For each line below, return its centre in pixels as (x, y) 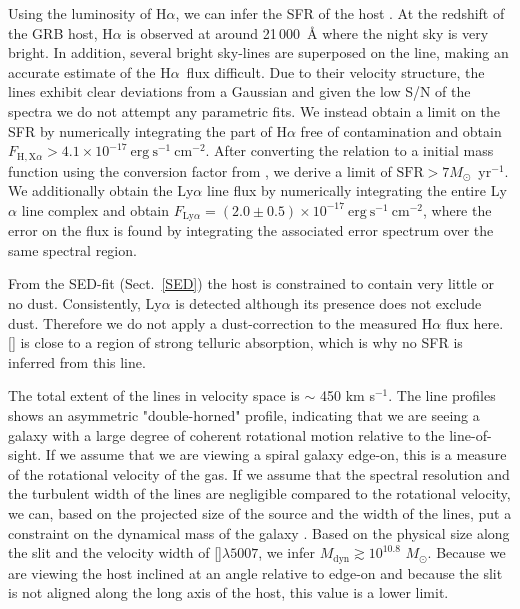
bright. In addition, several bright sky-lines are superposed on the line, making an (258, 52)
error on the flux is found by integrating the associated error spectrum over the (251, 230)
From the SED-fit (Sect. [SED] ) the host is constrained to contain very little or (251, 283)
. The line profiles (442, 395)
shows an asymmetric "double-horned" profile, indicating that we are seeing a (244, 415)
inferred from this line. (77, 361)
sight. (25, 454)
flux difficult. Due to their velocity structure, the (335, 71)
